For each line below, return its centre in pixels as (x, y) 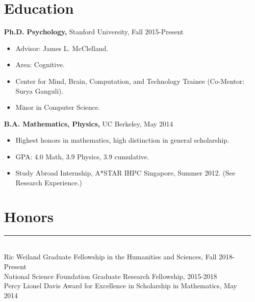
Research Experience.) (49, 183)
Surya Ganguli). (39, 90)
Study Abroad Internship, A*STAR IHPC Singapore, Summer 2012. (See (125, 173)
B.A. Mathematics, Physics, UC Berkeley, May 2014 (89, 123)
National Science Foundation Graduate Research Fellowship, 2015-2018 (111, 276)
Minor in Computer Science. (58, 107)
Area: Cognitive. (40, 64)
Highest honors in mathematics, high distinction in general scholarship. (122, 140)
